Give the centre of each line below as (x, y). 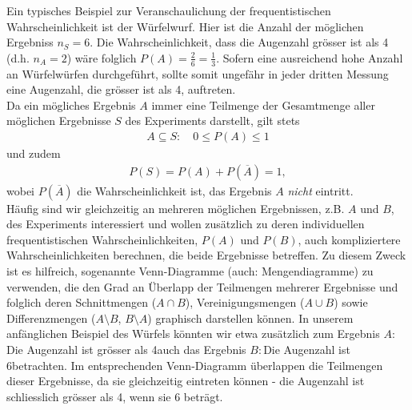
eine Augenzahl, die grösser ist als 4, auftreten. (121, 89)
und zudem (34, 153)
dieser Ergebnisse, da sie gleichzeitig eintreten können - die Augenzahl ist (186, 381)
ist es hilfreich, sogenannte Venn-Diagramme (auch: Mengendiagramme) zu (190, 271)
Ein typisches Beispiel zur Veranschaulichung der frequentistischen (169, 10)
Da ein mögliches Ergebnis (71, 105)
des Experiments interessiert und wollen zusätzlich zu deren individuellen (186, 224)
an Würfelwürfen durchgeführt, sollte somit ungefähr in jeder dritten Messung (198, 73)
